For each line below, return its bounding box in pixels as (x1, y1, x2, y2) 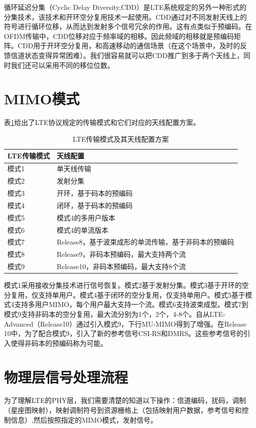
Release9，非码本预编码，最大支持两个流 (57, 249, 186, 259)
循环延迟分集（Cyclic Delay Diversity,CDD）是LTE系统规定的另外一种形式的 (4, 2, 247, 12)
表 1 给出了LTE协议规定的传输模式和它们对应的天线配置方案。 (4, 117, 200, 127)
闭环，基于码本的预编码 (57, 200, 133, 210)
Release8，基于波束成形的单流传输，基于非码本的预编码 (57, 237, 234, 247)
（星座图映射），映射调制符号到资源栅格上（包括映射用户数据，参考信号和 (4, 405, 242, 415)
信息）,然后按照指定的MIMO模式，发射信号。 (10, 414, 158, 425)
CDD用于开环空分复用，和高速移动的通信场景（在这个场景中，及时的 (17, 40, 240, 51)
